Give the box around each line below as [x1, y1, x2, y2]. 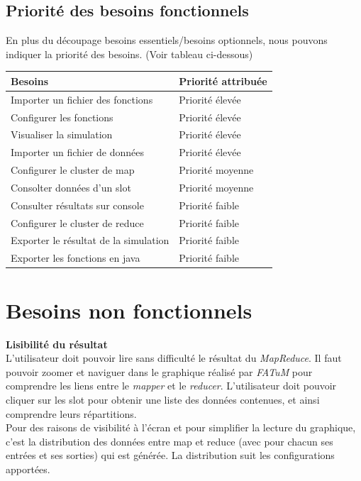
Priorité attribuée [179, 73, 267, 88]
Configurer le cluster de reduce [11, 215, 144, 230]
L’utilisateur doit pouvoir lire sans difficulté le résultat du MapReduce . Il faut [6, 350, 342, 365]
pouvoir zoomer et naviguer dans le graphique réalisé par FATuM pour [6, 364, 313, 379]
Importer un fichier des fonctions [11, 92, 153, 106]
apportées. [6, 461, 50, 476]
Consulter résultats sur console [11, 197, 144, 212]
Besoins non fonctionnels [6, 295, 252, 324]
